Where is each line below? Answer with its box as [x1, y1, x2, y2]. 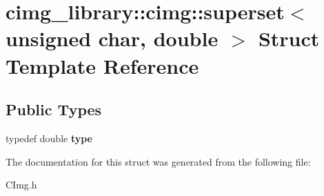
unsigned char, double [6, 24, 219, 52]
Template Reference [6, 51, 199, 79]
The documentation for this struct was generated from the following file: [6, 154, 311, 168]
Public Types [6, 99, 102, 120]
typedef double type [6, 130, 92, 145]
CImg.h [6, 177, 37, 192]
